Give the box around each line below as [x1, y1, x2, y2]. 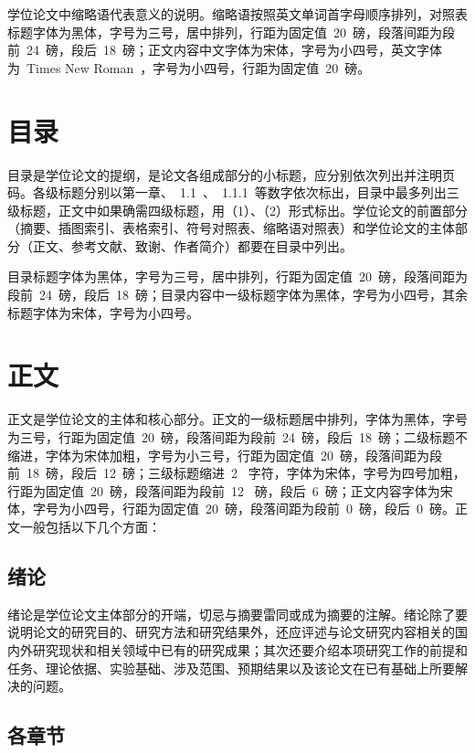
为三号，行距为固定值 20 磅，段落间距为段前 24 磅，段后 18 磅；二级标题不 [7, 427, 468, 446]
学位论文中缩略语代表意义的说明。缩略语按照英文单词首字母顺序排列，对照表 [7, 5, 468, 23]
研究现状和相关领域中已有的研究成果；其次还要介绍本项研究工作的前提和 [32, 640, 468, 659]
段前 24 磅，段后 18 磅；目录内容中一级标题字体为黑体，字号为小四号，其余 [7, 285, 468, 304]
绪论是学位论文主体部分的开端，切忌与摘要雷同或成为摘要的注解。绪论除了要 [7, 604, 468, 623]
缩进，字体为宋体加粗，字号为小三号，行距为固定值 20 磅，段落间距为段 [7, 445, 442, 464]
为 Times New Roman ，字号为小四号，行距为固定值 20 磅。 [7, 58, 371, 77]
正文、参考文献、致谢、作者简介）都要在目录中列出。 [32, 236, 353, 255]
